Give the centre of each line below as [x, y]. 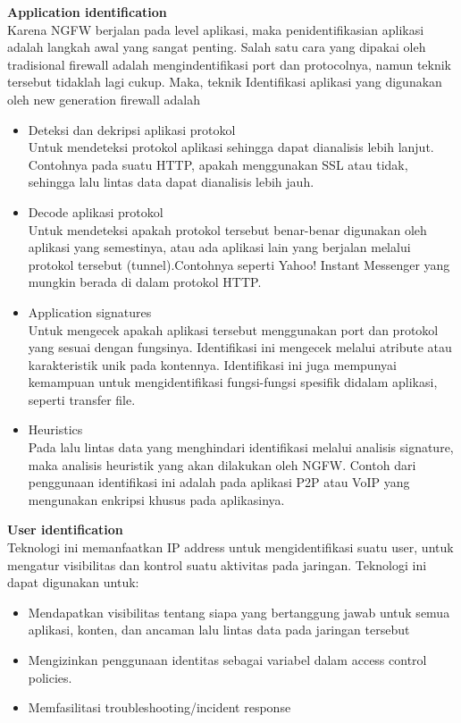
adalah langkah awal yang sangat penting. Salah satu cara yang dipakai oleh [217, 47]
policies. [50, 677]
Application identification [87, 12]
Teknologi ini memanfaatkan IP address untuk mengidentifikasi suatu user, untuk [230, 547]
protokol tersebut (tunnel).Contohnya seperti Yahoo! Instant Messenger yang [239, 264]
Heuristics [55, 429]
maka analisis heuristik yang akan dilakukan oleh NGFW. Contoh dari [222, 464]
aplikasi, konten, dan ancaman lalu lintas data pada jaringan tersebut [219, 630]
